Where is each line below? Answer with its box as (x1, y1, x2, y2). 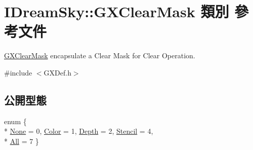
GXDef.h (44, 67, 71, 78)
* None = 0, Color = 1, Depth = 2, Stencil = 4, (4, 126, 153, 136)
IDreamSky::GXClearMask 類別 (4, 1, 229, 22)
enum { (4, 116, 27, 126)
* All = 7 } (4, 135, 39, 146)
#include (4, 67, 32, 78)
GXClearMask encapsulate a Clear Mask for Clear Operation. (4, 50, 195, 61)
